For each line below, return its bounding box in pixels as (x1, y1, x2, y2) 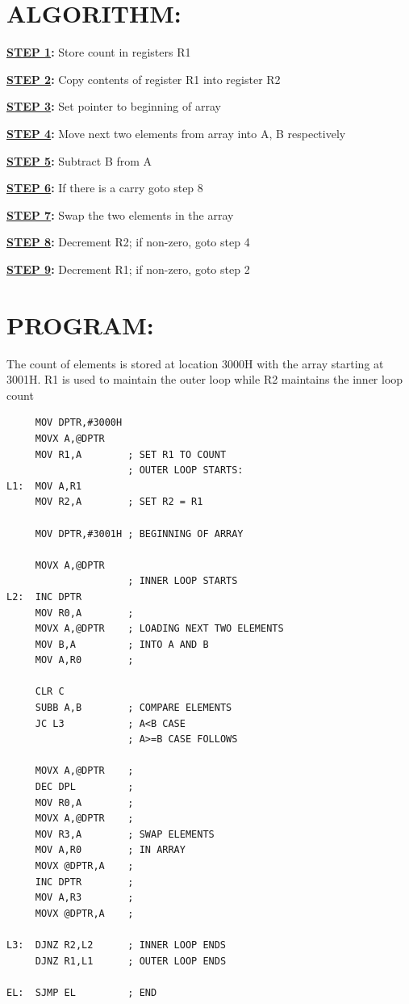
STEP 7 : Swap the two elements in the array (6, 206, 234, 223)
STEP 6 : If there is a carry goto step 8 (6, 179, 203, 196)
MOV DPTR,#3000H (35, 417, 123, 429)
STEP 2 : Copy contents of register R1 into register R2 (6, 70, 281, 87)
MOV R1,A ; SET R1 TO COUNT (35, 448, 227, 460)
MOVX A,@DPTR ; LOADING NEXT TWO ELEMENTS (35, 623, 284, 635)
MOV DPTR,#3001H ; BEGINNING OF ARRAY (35, 527, 244, 540)
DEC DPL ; (35, 781, 134, 793)
